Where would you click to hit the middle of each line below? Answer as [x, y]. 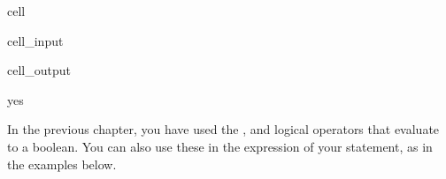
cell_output [39, 70]
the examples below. [62, 164]
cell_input [35, 40]
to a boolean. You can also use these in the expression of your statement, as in [220, 146]
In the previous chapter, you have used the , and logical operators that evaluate [223, 129]
